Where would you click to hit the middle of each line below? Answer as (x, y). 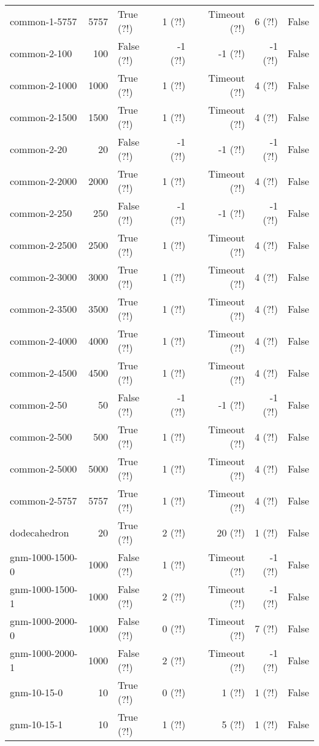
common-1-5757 (44, 21)
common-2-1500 (44, 117)
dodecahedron (40, 532)
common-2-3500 (44, 308)
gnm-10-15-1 (37, 724)
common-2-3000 (44, 277)
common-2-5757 (44, 500)
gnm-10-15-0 (37, 692)
